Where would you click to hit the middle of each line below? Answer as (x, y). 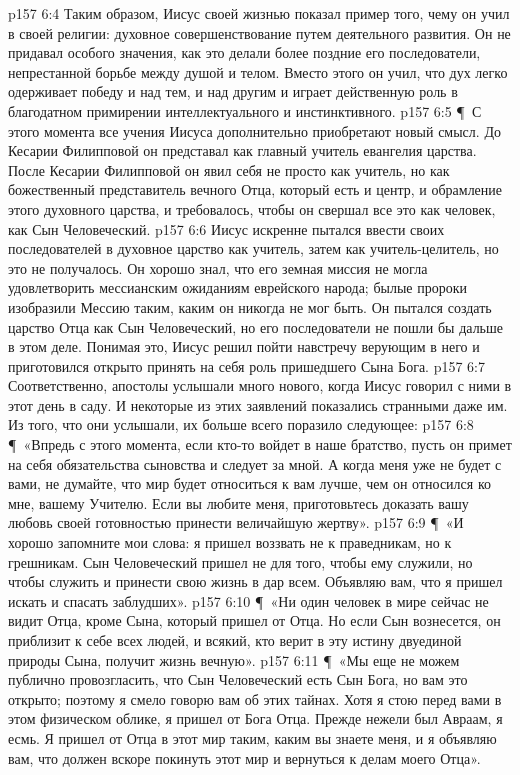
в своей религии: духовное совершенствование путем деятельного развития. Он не (259, 32)
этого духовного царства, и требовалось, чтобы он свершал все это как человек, (252, 208)
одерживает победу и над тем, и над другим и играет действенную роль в (233, 91)
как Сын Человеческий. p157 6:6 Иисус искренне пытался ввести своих (226, 228)
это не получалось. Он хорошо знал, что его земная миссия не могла (218, 267)
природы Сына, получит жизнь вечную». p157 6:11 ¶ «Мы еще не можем (234, 659)
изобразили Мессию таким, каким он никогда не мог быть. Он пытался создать (250, 306)
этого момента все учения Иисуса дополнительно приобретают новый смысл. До (254, 130)
